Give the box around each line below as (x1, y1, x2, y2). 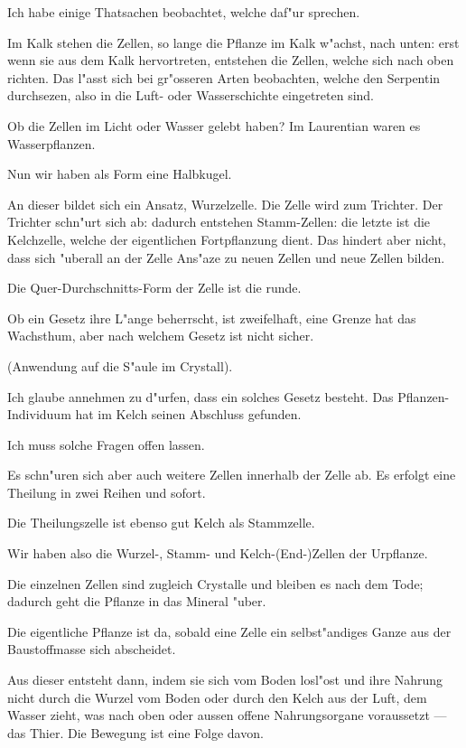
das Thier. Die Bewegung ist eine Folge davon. (7, 723, 264, 742)
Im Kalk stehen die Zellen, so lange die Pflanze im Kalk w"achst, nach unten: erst (7, 33, 460, 51)
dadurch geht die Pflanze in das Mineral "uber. (7, 592, 266, 611)
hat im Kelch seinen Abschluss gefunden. (75, 405, 302, 424)
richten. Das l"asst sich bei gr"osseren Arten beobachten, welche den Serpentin (7, 68, 441, 87)
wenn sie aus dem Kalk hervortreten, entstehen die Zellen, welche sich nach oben (7, 51, 454, 70)
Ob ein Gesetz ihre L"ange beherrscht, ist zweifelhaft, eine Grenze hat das (7, 308, 416, 327)
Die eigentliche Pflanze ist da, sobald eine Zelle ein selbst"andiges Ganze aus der (7, 622, 452, 640)
